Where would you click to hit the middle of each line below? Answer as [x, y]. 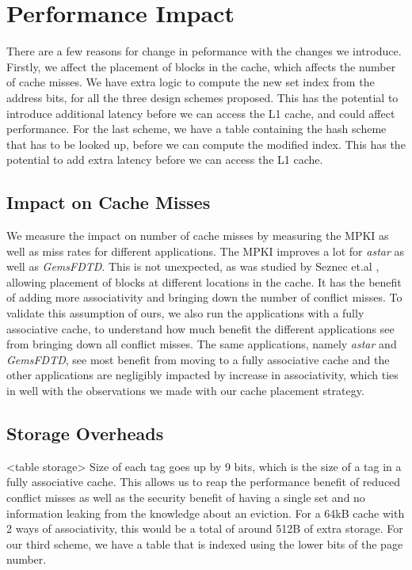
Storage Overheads [85, 433]
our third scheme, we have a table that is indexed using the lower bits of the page [205, 543]
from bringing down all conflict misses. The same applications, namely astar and [202, 344]
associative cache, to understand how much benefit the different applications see [200, 328]
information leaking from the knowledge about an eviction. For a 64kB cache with [206, 513]
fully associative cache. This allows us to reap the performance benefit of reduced [204, 482]
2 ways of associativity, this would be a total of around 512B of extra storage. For [205, 528]
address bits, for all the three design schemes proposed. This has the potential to [202, 97]
